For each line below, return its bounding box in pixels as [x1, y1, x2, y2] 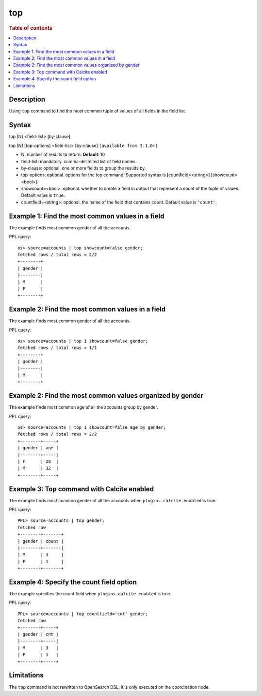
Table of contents [9, 24, 53, 31]
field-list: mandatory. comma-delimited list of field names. [21, 158, 137, 164]
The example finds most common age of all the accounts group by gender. [9, 404, 159, 410]
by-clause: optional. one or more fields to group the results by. [21, 165, 146, 171]
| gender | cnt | [17, 632, 59, 637]
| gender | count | [17, 538, 64, 544]
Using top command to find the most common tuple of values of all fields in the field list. [9, 108, 186, 114]
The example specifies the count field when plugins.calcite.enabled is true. [9, 591, 172, 597]
